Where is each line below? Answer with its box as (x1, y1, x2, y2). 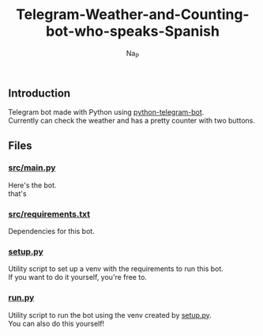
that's (8, 188, 27, 198)
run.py (8, 293, 35, 304)
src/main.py (8, 162, 56, 173)
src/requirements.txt (8, 208, 91, 219)
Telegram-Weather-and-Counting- (15, 6, 250, 24)
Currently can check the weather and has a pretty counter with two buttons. (8, 116, 255, 126)
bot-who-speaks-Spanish (46, 22, 220, 40)
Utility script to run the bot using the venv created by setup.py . (8, 310, 212, 319)
